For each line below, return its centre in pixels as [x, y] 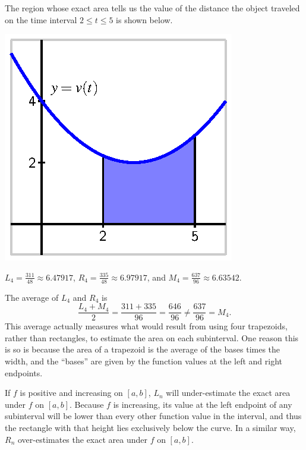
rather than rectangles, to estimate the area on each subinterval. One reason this [152, 337]
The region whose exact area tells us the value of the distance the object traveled [152, 8]
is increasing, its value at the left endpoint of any [203, 404]
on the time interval [41, 19]
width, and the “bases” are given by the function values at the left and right [143, 361]
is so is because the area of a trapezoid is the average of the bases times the [143, 349]
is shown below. [144, 19]
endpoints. [24, 372]
